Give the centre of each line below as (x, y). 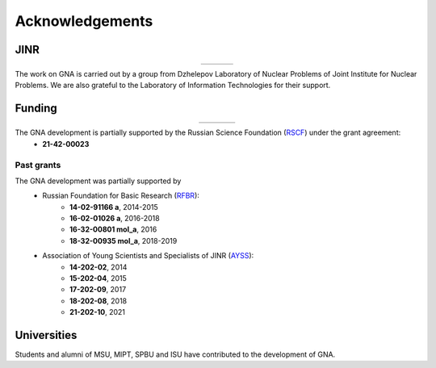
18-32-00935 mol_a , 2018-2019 (124, 240)
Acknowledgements (84, 21)
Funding (36, 109)
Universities (46, 335)
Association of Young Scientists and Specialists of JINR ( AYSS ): (148, 256)
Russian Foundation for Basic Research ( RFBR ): (121, 196)
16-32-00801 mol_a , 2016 (113, 229)
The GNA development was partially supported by (98, 181)
